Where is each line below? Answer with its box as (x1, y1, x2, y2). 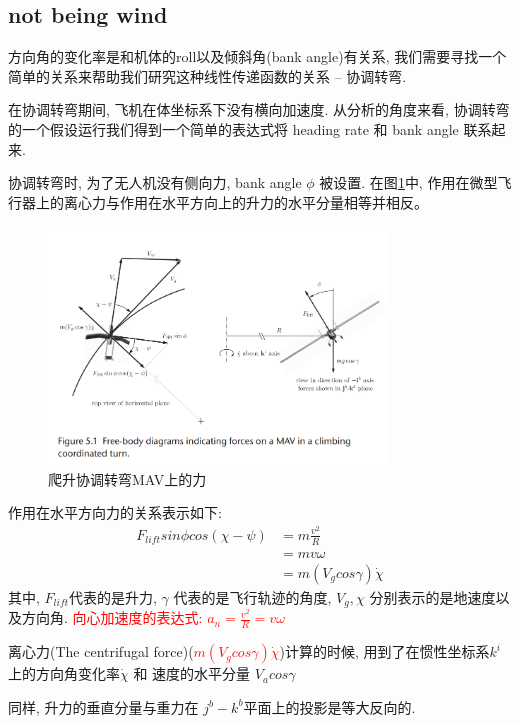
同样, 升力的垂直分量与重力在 (8, 696, 199, 717)
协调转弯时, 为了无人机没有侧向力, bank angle (8, 172, 302, 193)
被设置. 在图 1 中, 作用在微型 (319, 172, 498, 193)
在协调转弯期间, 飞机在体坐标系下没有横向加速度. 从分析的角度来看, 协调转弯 (8, 99, 510, 120)
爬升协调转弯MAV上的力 (48, 468, 207, 489)
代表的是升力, (69, 586, 157, 607)
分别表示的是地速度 (369, 586, 496, 607)
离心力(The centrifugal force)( (8, 641, 194, 662)
